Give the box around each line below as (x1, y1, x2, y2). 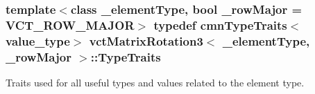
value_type (6, 32, 70, 49)
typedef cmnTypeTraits (153, 16, 287, 33)
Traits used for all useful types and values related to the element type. (6, 75, 305, 89)
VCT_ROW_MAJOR (6, 16, 135, 33)
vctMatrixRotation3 (89, 32, 203, 49)
